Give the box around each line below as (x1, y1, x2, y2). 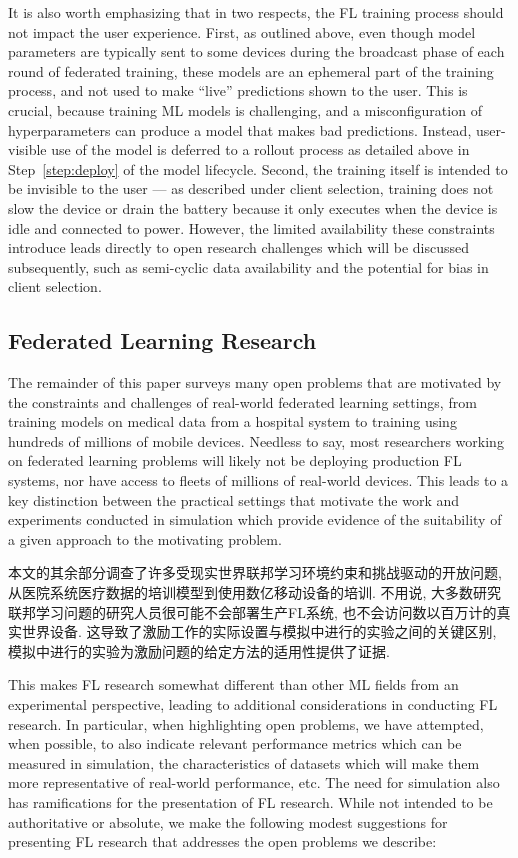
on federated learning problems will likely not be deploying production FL (8, 450, 462, 471)
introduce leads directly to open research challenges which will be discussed (8, 237, 470, 258)
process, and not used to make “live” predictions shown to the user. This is (8, 80, 468, 101)
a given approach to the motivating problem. (8, 528, 282, 549)
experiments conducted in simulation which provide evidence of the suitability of (8, 509, 502, 530)
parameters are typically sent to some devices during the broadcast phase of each (8, 41, 505, 62)
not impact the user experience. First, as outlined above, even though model (8, 21, 476, 42)
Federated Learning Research (8, 325, 317, 356)
